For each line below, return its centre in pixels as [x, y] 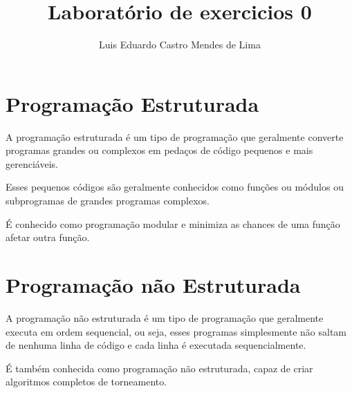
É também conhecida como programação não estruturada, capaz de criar [159, 368]
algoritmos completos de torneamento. [86, 382]
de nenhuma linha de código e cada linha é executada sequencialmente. [156, 345]
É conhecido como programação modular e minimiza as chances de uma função [173, 223]
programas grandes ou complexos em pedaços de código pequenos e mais [159, 150]
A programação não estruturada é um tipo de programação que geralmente [165, 317]
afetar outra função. [48, 237]
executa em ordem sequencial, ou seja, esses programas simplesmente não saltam [176, 331]
